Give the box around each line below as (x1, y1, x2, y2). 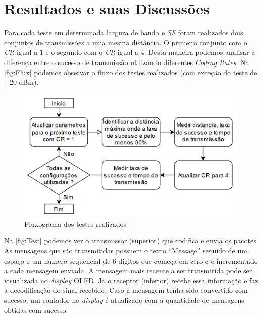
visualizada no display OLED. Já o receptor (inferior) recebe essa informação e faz (4, 275, 258, 285)
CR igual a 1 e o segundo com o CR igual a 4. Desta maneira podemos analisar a (4, 47, 255, 57)
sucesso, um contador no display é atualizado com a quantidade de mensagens (4, 294, 244, 305)
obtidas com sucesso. (4, 304, 68, 315)
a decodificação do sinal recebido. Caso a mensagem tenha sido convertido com (4, 285, 248, 295)
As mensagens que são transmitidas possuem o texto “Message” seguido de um (4, 245, 247, 256)
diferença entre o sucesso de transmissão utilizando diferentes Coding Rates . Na (4, 56, 249, 67)
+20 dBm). (4, 77, 39, 87)
